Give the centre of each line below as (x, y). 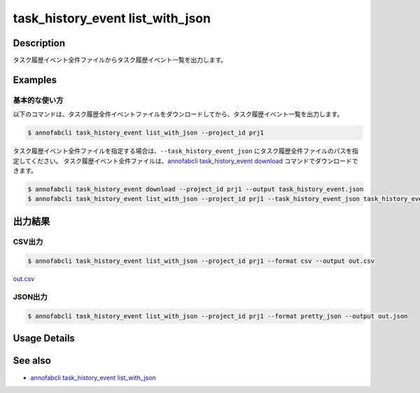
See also (32, 361)
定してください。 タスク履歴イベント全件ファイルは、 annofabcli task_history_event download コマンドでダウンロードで (185, 160)
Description (39, 43)
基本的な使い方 (38, 100)
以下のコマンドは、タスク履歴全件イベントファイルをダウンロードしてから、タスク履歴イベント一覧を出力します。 (178, 114)
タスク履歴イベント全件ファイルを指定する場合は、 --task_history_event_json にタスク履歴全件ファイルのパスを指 (185, 151)
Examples (35, 80)
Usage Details (44, 339)
